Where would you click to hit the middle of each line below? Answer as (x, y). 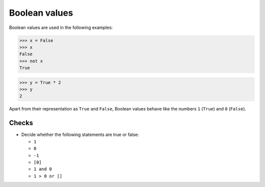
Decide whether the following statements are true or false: (80, 134)
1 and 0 (43, 169)
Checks (21, 123)
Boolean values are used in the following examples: (61, 27)
